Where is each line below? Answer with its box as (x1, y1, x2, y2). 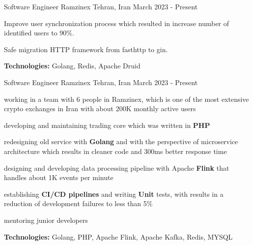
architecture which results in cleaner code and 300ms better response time (4, 146, 227, 156)
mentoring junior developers (4, 214, 88, 225)
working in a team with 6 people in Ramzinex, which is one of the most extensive (4, 93, 249, 104)
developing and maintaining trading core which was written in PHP (4, 120, 210, 130)
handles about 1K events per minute (4, 172, 113, 183)
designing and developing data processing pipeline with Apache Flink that (4, 162, 229, 173)
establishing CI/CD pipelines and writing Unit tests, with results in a (4, 188, 224, 199)
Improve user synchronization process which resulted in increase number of (4, 18, 229, 28)
